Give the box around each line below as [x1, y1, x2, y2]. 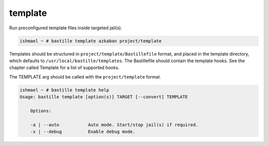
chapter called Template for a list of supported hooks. [9, 65, 120, 71]
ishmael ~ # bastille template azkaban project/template [19, 38, 162, 44]
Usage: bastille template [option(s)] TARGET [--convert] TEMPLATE [19, 94, 188, 100]
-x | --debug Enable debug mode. [30, 129, 135, 135]
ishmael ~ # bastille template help [19, 87, 110, 93]
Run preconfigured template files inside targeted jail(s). [9, 25, 122, 31]
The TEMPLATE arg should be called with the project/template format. [9, 73, 161, 79]
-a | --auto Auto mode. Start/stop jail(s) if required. [30, 122, 199, 128]
